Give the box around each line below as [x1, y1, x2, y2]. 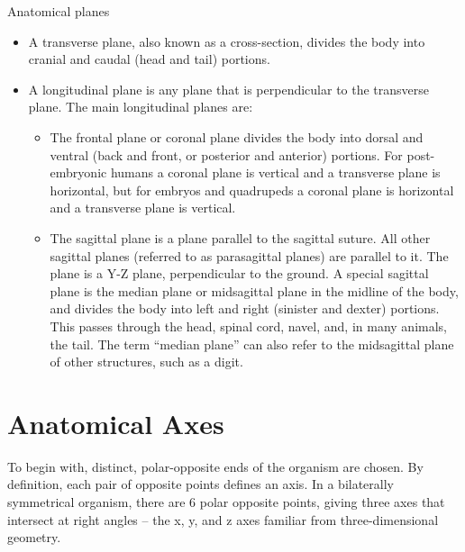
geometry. [7, 528, 61, 547]
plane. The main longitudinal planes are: [28, 97, 253, 116]
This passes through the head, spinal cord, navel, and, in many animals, [50, 316, 447, 335]
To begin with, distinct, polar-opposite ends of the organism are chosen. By [7, 457, 424, 475]
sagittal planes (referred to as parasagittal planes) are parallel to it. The [50, 246, 449, 265]
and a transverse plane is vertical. [50, 198, 236, 217]
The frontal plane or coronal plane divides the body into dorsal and [50, 127, 424, 146]
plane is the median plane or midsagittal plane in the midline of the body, [50, 281, 459, 300]
